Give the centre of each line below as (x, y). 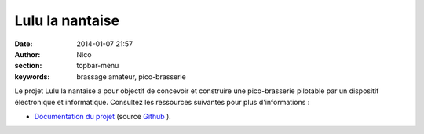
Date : (24, 44)
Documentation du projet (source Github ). (103, 116)
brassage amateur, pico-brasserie (131, 76)
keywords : (32, 76)
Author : (27, 54)
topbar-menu (98, 66)
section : (28, 66)
